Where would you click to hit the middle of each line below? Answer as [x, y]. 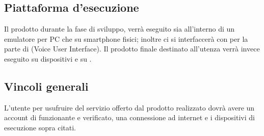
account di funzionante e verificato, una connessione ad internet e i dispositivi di [129, 117]
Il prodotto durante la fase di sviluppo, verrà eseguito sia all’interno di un [120, 29]
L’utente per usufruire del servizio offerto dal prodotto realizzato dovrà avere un [129, 107]
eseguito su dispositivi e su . [48, 58]
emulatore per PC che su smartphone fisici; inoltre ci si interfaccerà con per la [126, 38]
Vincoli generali [46, 86]
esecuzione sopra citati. [40, 127]
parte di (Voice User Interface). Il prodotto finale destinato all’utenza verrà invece [132, 49]
